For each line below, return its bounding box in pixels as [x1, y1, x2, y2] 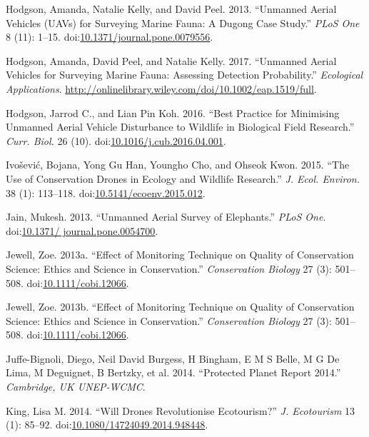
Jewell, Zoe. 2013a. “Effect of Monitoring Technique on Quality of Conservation [6, 247, 354, 262]
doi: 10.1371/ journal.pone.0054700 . [6, 223, 158, 238]
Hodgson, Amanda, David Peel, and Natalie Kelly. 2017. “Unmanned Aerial [6, 53, 337, 68]
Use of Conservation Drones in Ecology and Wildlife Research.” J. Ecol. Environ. [6, 171, 360, 186]
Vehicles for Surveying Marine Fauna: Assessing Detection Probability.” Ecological [6, 67, 363, 82]
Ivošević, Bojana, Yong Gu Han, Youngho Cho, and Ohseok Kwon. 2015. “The [6, 157, 350, 172]
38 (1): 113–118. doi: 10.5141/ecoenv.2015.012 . [6, 185, 206, 200]
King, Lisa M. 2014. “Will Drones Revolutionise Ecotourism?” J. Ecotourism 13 [6, 403, 355, 418]
